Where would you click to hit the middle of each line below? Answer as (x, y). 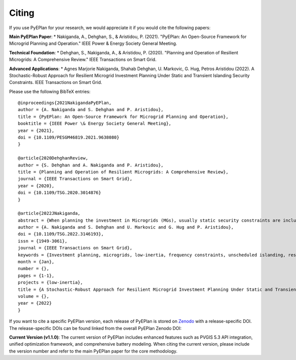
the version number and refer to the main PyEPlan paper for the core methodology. (93, 351)
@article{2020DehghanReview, (53, 158)
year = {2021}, (36, 130)
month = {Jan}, (36, 262)
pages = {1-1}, (36, 276)
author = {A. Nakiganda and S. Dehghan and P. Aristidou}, (91, 110)
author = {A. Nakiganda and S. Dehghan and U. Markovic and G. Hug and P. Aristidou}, (126, 227)
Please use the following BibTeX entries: (50, 91)
